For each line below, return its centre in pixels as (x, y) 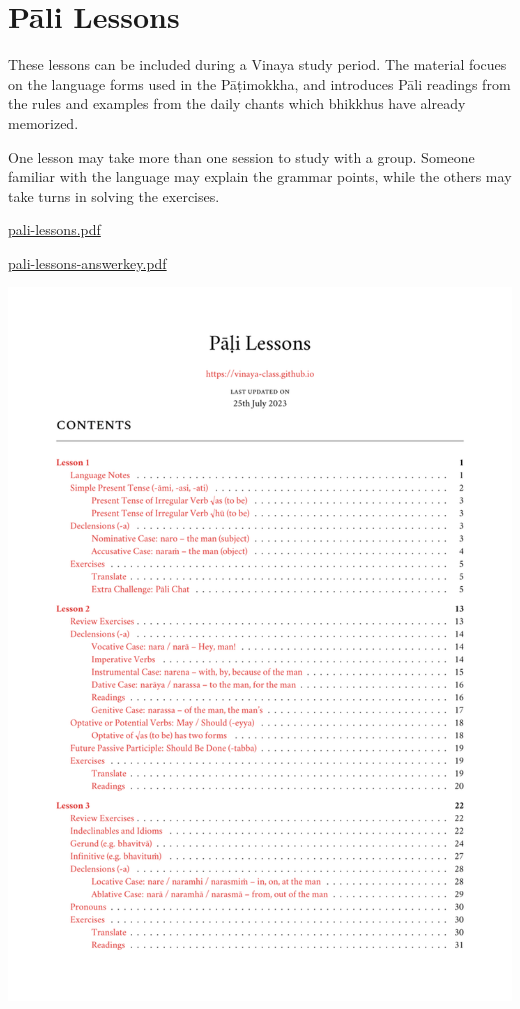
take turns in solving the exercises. (114, 195)
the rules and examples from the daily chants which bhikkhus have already (237, 103)
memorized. (43, 122)
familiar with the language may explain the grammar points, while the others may (260, 176)
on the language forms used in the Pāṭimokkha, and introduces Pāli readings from (259, 83)
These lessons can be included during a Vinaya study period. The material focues (257, 64)
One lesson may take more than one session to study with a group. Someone (241, 156)
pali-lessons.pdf (54, 229)
